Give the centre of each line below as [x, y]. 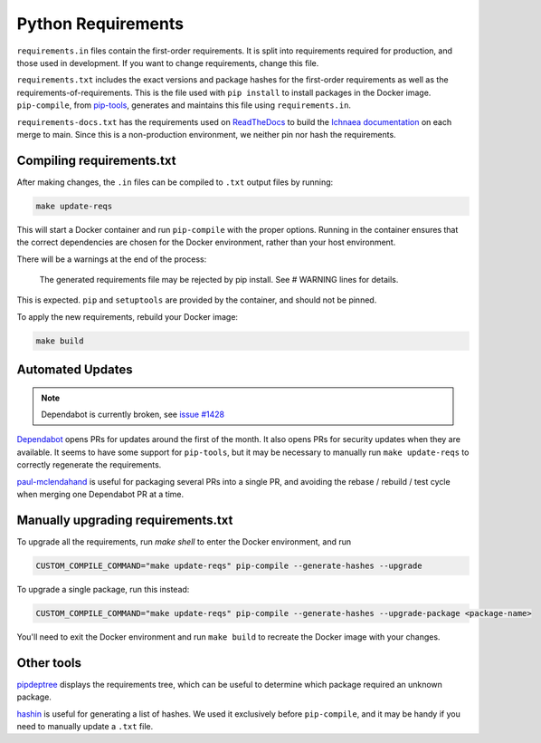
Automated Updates [75, 370]
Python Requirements [100, 24]
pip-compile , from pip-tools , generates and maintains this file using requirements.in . [184, 105]
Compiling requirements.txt [96, 160]
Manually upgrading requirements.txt [125, 520]
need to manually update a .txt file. [85, 726]
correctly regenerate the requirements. [89, 465]
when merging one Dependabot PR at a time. [100, 495]
